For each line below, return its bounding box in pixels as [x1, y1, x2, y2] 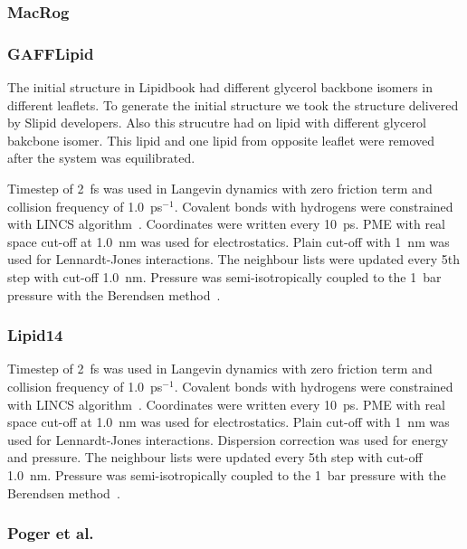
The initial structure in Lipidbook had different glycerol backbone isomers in [7, 78, 434, 97]
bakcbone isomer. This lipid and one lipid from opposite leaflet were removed [7, 130, 435, 149]
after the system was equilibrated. [7, 148, 195, 167]
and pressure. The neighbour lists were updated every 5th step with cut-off [7, 448, 423, 467]
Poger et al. [7, 522, 94, 544]
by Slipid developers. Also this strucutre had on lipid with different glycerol [7, 113, 426, 132]
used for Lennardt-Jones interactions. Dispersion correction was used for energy [7, 430, 449, 449]
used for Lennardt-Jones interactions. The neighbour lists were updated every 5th [7, 250, 460, 269]
